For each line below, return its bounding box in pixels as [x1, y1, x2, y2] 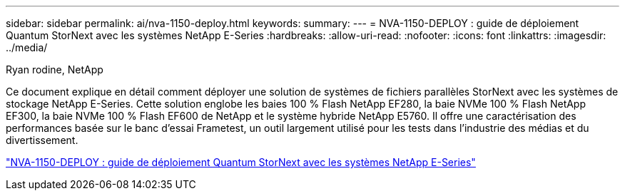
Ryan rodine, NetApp [6, 63, 103, 76]
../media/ [6, 41, 48, 53]
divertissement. [6, 134, 78, 146]
